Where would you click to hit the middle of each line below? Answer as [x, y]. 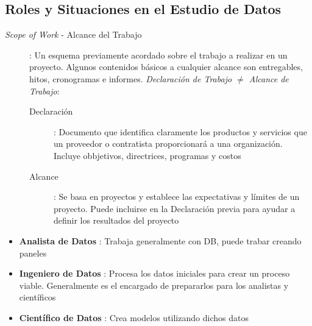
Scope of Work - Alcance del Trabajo [73, 34]
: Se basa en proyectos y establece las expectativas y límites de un [177, 197]
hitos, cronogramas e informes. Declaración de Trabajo [131, 78]
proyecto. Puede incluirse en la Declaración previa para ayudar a [175, 208]
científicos [37, 297]
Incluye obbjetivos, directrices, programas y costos [147, 155]
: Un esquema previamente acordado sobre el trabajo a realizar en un [158, 55]
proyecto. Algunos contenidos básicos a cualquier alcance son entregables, [166, 67]
